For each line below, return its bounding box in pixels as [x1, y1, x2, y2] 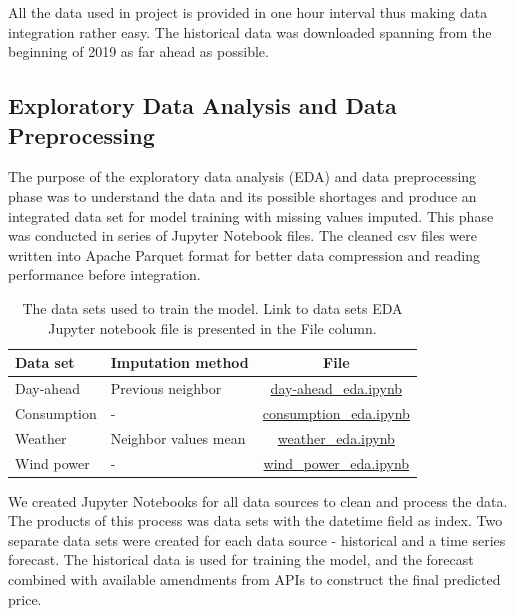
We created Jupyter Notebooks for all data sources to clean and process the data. [8, 490, 508, 511]
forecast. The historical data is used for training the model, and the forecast [8, 549, 474, 570]
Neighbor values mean [110, 427, 246, 448]
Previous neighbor [110, 377, 222, 398]
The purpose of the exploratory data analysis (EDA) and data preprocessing [8, 166, 477, 187]
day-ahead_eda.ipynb [270, 377, 403, 398]
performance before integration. [8, 264, 201, 285]
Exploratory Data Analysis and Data [8, 90, 397, 121]
